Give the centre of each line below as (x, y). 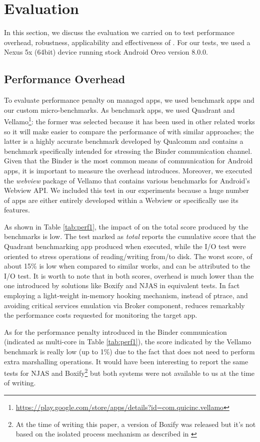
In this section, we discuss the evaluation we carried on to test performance (119, 32)
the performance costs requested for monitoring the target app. (101, 315)
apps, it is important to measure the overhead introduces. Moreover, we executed (128, 170)
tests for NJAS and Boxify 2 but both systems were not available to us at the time (129, 372)
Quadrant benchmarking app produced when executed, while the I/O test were (125, 246)
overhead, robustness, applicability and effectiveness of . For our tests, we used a (127, 42)
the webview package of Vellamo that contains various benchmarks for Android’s (127, 180)
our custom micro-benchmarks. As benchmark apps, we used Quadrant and (119, 109)
